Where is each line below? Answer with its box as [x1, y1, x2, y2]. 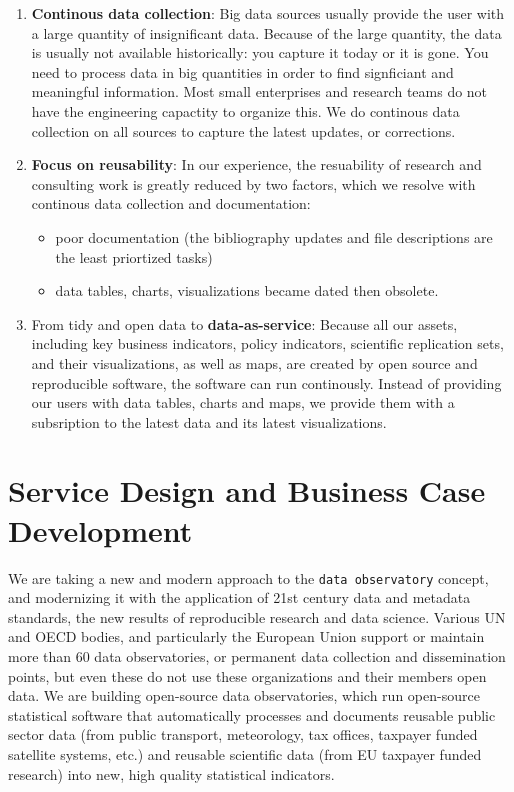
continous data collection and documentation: [31, 193, 311, 214]
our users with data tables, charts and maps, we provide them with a [31, 392, 455, 413]
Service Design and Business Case [8, 470, 486, 511]
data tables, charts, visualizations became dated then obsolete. [55, 280, 439, 301]
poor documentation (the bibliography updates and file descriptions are [55, 226, 493, 247]
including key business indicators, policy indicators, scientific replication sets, [31, 333, 504, 354]
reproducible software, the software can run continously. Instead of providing [31, 372, 502, 393]
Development [8, 509, 193, 550]
